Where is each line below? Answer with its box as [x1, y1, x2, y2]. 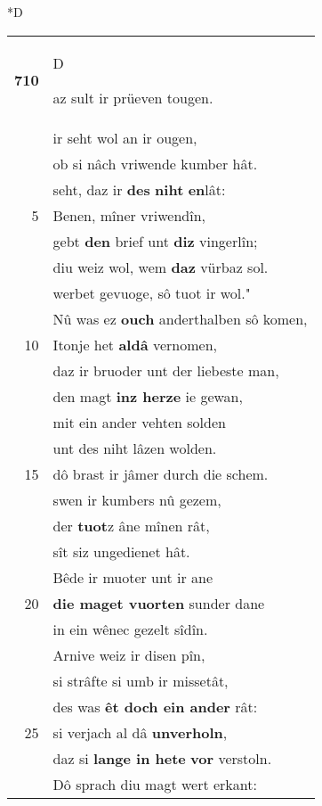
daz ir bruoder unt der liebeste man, [52, 359, 279, 381]
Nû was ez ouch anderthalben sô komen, [52, 308, 308, 329]
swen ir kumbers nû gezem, [52, 489, 221, 510]
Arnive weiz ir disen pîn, [52, 644, 205, 665]
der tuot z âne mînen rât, [52, 514, 210, 536]
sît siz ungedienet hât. [52, 540, 190, 562]
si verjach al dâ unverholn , [52, 721, 228, 743]
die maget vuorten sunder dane [52, 592, 265, 613]
